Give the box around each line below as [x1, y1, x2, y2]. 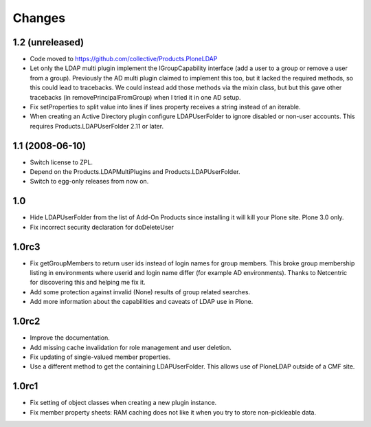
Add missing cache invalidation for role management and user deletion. [30, 343, 232, 351]
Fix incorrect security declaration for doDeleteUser [30, 223, 175, 231]
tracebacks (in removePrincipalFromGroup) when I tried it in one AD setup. [30, 93, 241, 101]
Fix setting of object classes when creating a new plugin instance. [30, 399, 217, 407]
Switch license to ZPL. [30, 158, 93, 166]
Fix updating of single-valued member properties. [30, 353, 171, 361]
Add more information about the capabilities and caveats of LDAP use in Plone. [30, 298, 254, 306]
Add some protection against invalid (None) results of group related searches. [30, 287, 251, 296]
